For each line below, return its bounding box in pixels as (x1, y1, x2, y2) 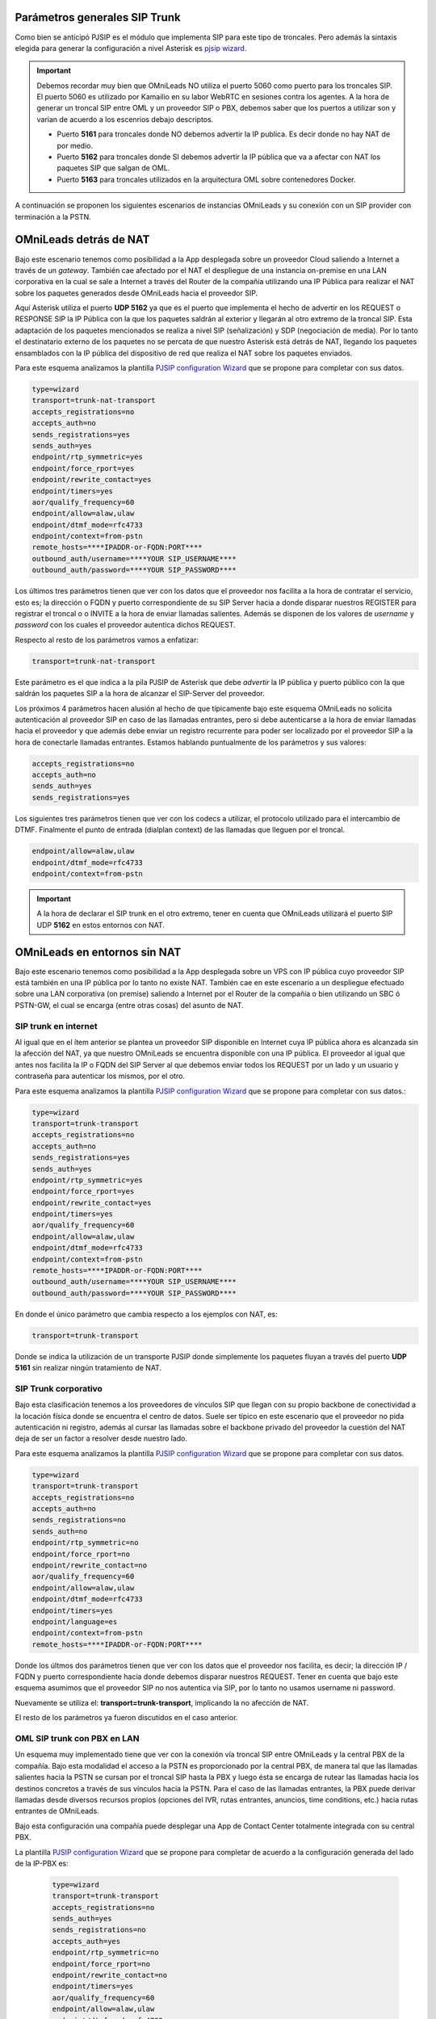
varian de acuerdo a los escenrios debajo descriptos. (36, 114, 214, 124)
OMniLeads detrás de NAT (15, 233, 150, 246)
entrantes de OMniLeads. (15, 1806, 100, 1816)
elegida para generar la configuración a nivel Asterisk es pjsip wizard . (15, 43, 247, 52)
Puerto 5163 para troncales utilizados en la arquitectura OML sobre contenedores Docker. (57, 174, 356, 184)
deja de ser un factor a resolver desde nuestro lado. (15, 1433, 188, 1443)
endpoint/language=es (31, 1617, 118, 1627)
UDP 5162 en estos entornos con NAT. (36, 920, 166, 930)
